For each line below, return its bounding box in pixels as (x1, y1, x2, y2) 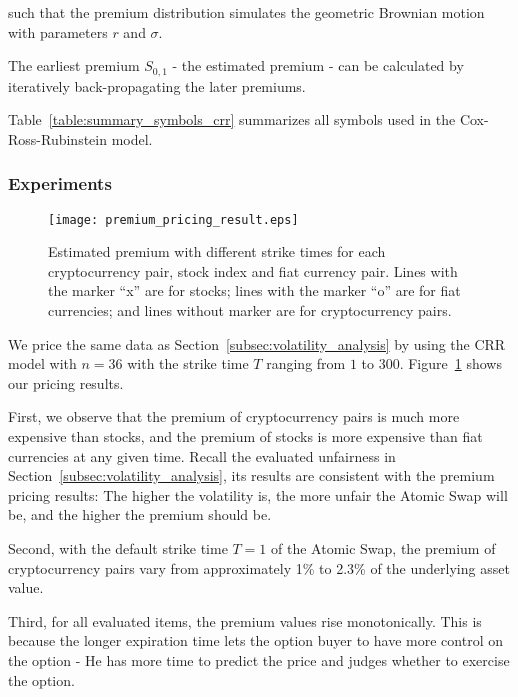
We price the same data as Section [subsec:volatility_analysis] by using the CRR (8, 333, 506, 354)
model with (8, 353, 77, 374)
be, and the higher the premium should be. (8, 504, 272, 525)
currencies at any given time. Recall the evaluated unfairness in (8, 445, 396, 466)
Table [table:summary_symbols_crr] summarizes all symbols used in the (8, 109, 456, 130)
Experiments (8, 171, 112, 196)
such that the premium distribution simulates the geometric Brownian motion (8, 2, 485, 22)
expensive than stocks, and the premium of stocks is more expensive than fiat (8, 426, 483, 447)
